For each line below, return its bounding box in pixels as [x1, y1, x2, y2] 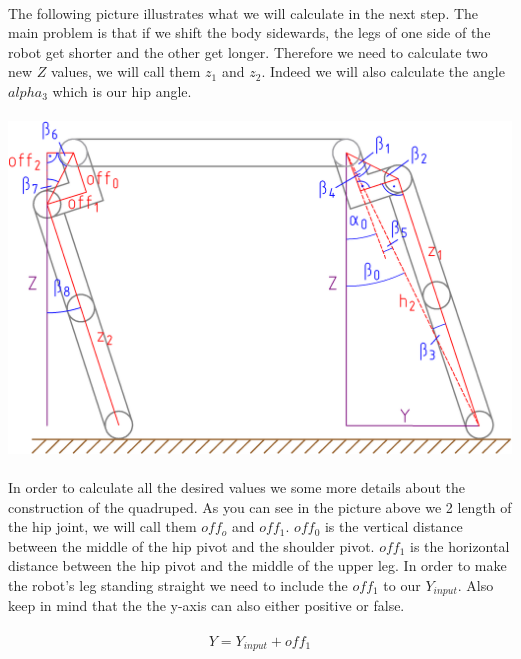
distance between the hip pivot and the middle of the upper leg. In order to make [8, 555, 507, 576]
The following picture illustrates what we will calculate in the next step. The [8, 2, 479, 23]
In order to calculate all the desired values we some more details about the [8, 477, 465, 498]
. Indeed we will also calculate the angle [261, 61, 505, 82]
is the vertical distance [324, 516, 463, 537]
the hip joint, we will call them [8, 516, 197, 537]
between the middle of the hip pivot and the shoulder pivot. [8, 535, 375, 556]
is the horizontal [410, 535, 510, 556]
